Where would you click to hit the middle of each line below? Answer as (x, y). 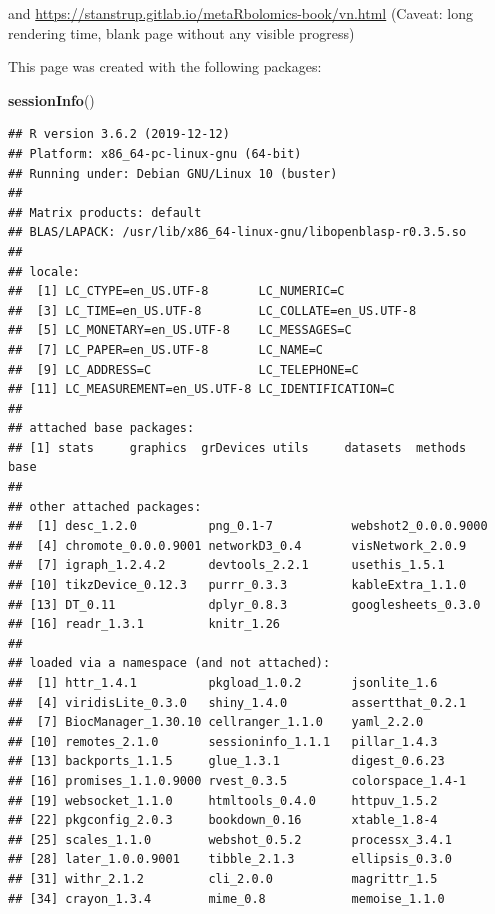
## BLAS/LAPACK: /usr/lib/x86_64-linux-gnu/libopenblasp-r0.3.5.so (237, 232)
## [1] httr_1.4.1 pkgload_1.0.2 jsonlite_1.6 (223, 683)
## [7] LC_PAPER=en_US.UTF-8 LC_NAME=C (165, 349)
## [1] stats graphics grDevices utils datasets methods (237, 447)
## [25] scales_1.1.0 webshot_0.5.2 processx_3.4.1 (230, 839)
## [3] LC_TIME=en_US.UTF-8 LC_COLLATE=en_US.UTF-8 (212, 310)
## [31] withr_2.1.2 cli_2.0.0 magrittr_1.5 (223, 878)
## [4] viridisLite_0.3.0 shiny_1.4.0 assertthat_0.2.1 (237, 702)
